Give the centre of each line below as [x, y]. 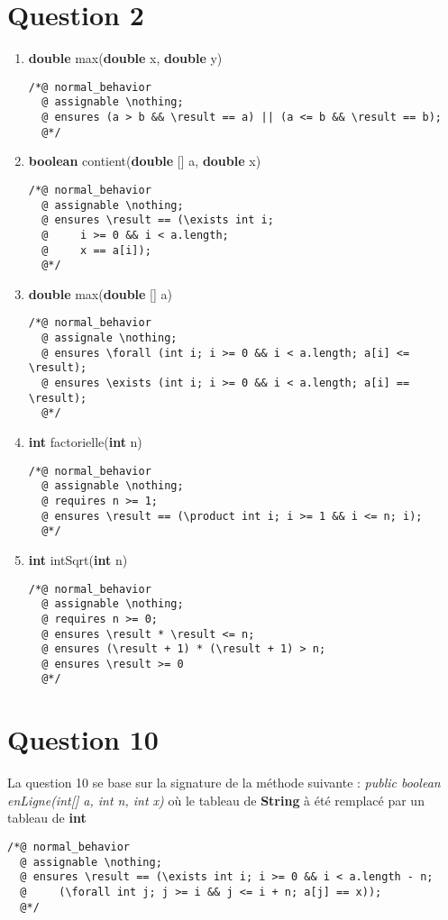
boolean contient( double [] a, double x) [145, 161]
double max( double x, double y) [125, 58]
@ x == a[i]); [96, 250]
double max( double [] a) [100, 293]
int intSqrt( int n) [78, 559]
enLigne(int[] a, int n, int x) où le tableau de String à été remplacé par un [216, 800]
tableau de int [47, 818]
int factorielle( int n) [85, 442]
